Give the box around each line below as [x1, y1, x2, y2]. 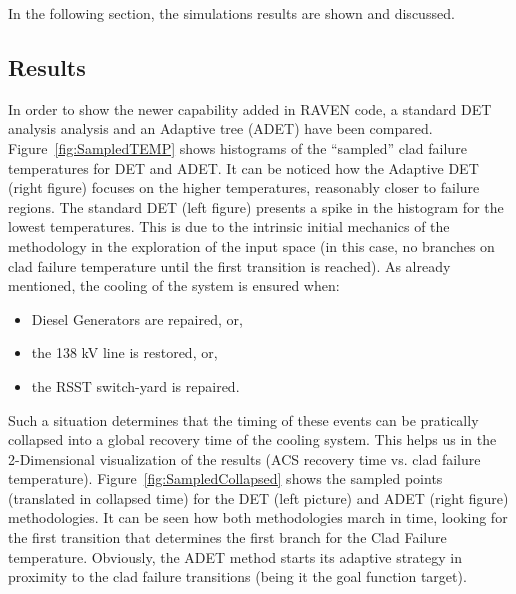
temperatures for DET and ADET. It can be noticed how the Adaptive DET [8, 157, 479, 178]
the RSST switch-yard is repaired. [31, 375, 240, 396]
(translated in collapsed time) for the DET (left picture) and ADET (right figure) [8, 487, 509, 508]
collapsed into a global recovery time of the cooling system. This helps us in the [8, 429, 497, 450]
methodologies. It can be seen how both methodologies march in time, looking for [8, 507, 508, 528]
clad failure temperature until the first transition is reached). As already [8, 255, 451, 276]
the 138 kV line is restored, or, [31, 342, 218, 363]
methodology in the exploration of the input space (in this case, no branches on [8, 235, 495, 256]
